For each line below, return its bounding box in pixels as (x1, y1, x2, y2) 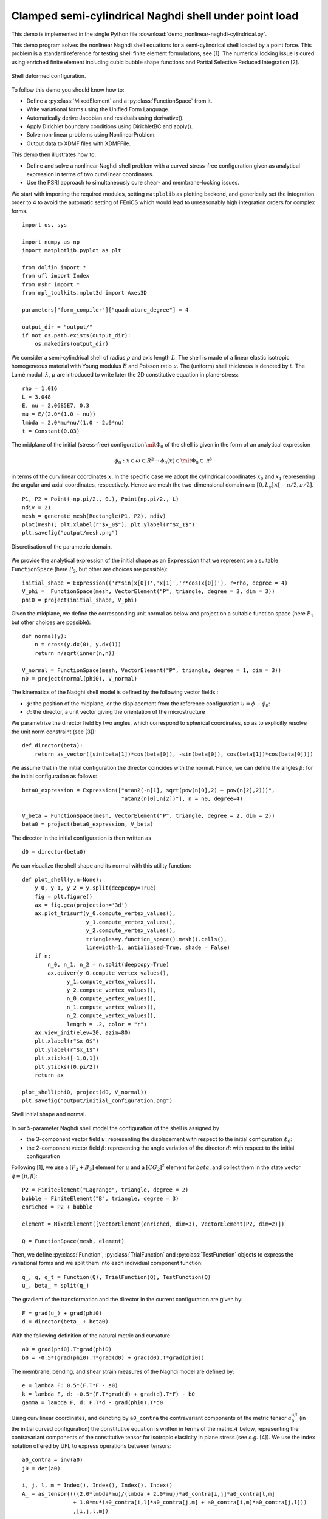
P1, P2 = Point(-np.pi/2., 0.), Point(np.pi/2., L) (22, 495, 179, 502)
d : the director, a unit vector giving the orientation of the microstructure (26, 708, 205, 716)
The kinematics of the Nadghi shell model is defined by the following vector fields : (11, 688, 219, 696)
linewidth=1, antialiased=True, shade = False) (86, 944, 230, 951)
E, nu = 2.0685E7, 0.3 (22, 402, 90, 409)
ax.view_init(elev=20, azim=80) (34, 1029, 131, 1036)
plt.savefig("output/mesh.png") (22, 529, 118, 537)
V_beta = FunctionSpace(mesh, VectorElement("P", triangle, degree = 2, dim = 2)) (22, 812, 275, 819)
